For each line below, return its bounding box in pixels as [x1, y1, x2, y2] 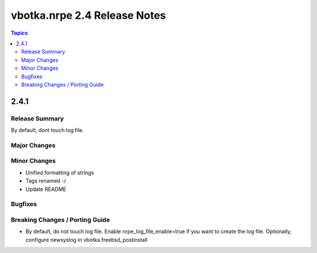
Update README [25, 185, 67, 193]
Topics [11, 29, 28, 36]
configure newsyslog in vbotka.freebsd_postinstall [25, 236, 148, 243]
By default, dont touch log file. [11, 127, 85, 134]
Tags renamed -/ [25, 177, 66, 184]
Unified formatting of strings [25, 169, 94, 176]
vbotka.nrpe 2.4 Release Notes [11, 9, 166, 22]
